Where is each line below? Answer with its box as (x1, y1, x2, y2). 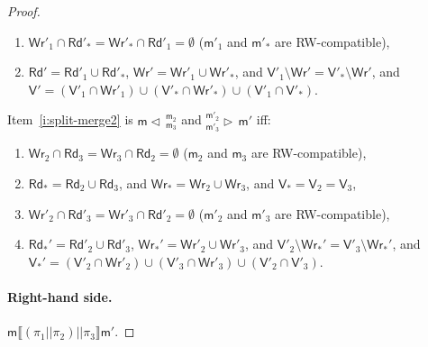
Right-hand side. (7, 287, 113, 306)
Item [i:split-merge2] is (7, 110, 133, 129)
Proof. (7, 2, 41, 20)
